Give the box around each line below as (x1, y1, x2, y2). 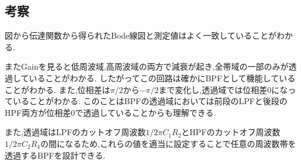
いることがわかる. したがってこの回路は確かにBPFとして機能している (29, 71, 296, 84)
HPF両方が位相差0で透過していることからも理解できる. (5, 106, 216, 118)
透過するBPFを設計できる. (5, 149, 106, 161)
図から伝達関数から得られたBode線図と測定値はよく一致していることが (5, 29, 276, 42)
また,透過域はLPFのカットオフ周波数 (5, 126, 146, 138)
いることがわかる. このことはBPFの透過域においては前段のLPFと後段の (12, 95, 288, 107)
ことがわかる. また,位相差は (5, 83, 110, 95)
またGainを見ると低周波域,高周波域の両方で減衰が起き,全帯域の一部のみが (5, 60, 289, 73)
